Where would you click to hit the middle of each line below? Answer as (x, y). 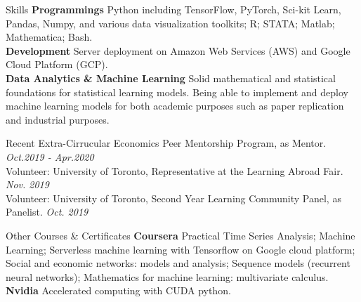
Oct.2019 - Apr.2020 (50, 156)
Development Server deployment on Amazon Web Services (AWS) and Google (178, 50)
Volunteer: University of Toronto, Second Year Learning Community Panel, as (173, 198)
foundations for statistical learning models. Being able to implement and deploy (177, 92)
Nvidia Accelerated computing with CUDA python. (118, 290)
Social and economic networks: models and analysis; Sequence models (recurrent (178, 263)
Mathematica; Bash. (49, 37)
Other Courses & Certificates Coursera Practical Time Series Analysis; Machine (180, 235)
